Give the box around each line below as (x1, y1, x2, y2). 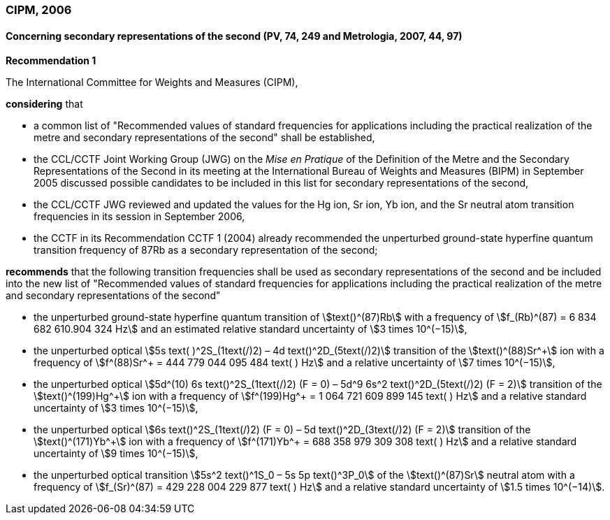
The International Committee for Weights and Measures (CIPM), (6, 76, 298, 89)
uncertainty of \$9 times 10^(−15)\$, (34, 447, 198, 460)
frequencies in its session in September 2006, (34, 210, 245, 223)
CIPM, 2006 (6, 3, 72, 17)
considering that (6, 98, 83, 110)
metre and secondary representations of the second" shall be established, (34, 131, 375, 144)
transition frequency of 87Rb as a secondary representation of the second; (34, 244, 378, 257)
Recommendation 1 (6, 55, 96, 67)
